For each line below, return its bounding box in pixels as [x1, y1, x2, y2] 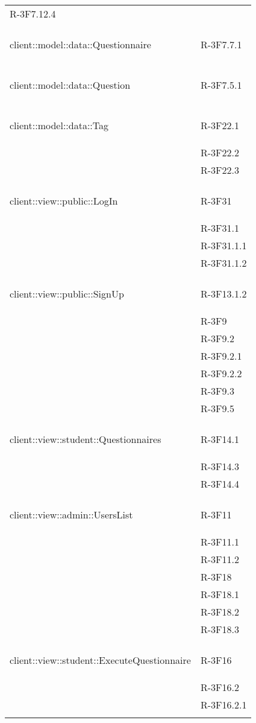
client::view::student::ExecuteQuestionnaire [10, 653, 191, 667]
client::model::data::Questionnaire [10, 37, 151, 51]
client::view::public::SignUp [10, 287, 124, 301]
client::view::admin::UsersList [10, 508, 133, 521]
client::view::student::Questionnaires [10, 432, 161, 446]
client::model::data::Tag [10, 118, 109, 132]
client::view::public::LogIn [10, 194, 118, 208]
